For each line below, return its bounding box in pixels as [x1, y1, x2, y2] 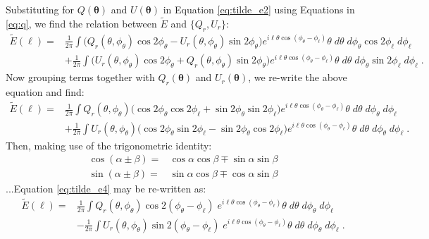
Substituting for [6, 2, 74, 16]
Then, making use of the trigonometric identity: [6, 137, 212, 152]
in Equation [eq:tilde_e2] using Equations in [163, 2, 355, 16]
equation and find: [6, 85, 85, 99]
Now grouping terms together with [6, 70, 155, 85]
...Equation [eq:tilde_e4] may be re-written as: [6, 181, 206, 196]
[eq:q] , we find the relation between [6, 16, 157, 30]
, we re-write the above [248, 70, 347, 85]
